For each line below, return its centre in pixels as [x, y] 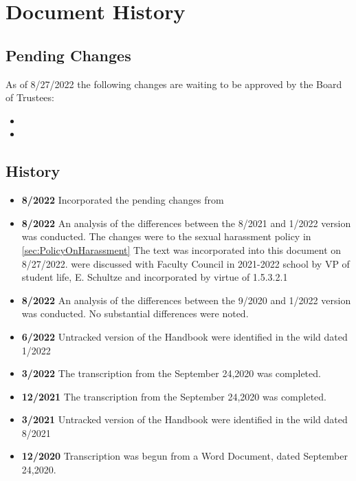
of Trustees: [30, 97]
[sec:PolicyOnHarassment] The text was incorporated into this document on [181, 249]
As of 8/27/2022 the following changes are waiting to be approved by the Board [174, 84]
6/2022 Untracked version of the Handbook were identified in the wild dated [185, 336]
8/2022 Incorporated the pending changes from [123, 200]
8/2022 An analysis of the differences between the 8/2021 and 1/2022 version [186, 223]
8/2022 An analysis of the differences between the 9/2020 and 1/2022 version [186, 300]
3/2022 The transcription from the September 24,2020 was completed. [171, 373]
